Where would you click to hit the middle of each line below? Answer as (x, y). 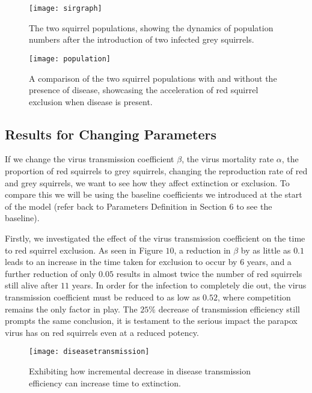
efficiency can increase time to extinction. (105, 382)
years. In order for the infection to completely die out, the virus (189, 285)
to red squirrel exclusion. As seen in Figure (84, 250)
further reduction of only (50, 273)
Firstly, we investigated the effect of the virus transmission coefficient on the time (155, 238)
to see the (254, 206)
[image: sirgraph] (66, 8)
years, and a (269, 262)
